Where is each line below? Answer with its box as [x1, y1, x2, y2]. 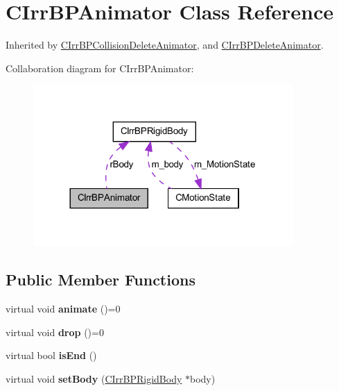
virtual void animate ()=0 [6, 301, 121, 316]
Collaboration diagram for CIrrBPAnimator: [6, 60, 194, 75]
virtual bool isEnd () [6, 348, 97, 363]
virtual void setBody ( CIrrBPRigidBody [6, 371, 182, 385]
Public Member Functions [6, 269, 195, 290]
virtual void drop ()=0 [6, 324, 104, 339]
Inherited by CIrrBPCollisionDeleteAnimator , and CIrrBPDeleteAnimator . [6, 38, 324, 52]
